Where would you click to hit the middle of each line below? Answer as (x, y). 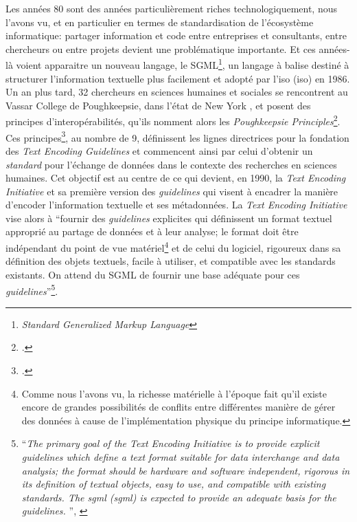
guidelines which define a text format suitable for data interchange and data (181, 456)
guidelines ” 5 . (32, 290)
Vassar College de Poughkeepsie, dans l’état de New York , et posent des (158, 105)
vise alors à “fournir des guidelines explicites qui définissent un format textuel (169, 218)
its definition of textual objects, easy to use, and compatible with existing (174, 484)
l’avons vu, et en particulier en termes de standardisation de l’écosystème (160, 22)
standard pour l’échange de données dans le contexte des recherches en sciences (171, 164)
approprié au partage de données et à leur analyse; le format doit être (152, 231)
